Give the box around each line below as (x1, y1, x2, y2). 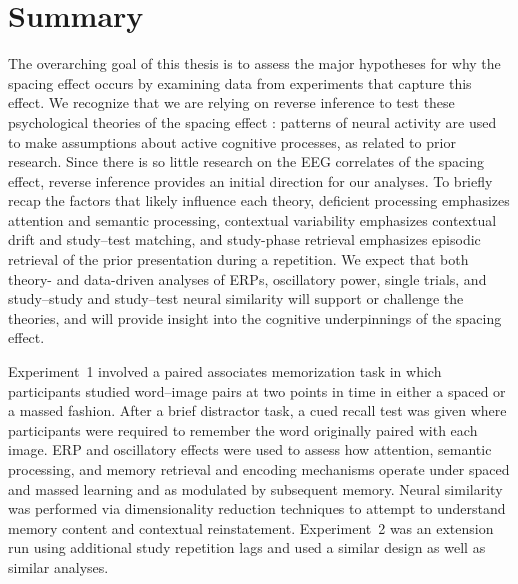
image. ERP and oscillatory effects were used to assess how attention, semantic (8, 439, 492, 460)
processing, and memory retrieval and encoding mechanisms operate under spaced (8, 459, 510, 479)
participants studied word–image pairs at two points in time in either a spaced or (8, 380, 506, 401)
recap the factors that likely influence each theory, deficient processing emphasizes (8, 190, 510, 211)
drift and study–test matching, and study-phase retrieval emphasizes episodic (8, 229, 481, 250)
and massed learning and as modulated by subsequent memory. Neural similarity (8, 478, 503, 499)
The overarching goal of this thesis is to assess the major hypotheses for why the (8, 53, 501, 74)
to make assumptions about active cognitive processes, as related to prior (8, 131, 456, 152)
